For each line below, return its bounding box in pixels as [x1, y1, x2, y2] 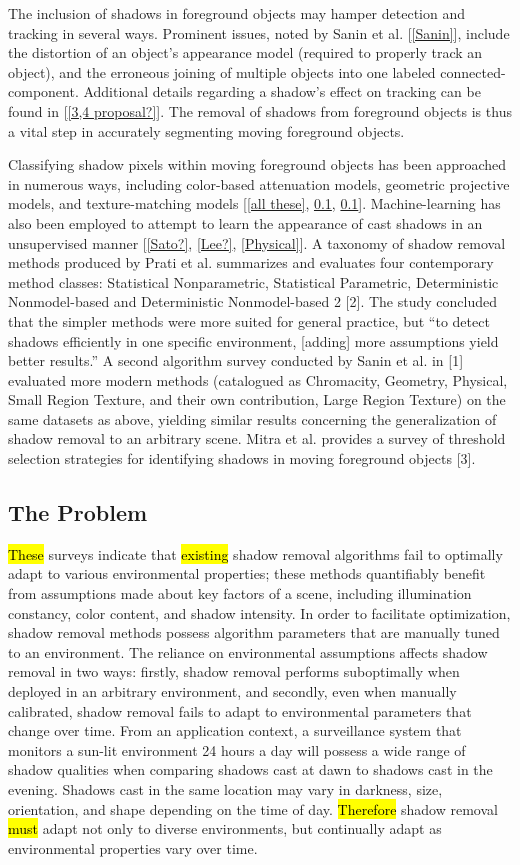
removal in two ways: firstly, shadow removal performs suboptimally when [8, 661, 460, 682]
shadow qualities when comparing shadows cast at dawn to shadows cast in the [8, 759, 493, 780]
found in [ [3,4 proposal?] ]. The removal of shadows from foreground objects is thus [8, 100, 512, 121]
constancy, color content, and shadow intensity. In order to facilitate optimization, [8, 602, 511, 623]
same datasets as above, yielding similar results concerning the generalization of [8, 408, 497, 429]
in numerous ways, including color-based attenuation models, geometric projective [8, 173, 510, 194]
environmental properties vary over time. [8, 837, 258, 858]
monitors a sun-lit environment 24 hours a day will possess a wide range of [8, 739, 466, 760]
